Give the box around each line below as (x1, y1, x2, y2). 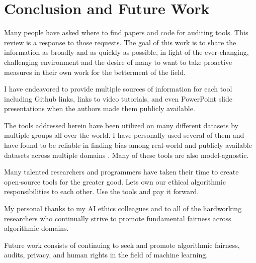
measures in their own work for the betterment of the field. (4, 66, 186, 77)
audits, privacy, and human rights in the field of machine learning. (4, 249, 208, 260)
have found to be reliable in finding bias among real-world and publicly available (4, 140, 252, 150)
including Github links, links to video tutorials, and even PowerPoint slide (4, 93, 232, 104)
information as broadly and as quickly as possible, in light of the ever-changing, (4, 47, 249, 57)
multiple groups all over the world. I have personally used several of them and (4, 130, 244, 140)
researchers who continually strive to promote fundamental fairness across (4, 213, 231, 223)
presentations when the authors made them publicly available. (4, 103, 195, 114)
